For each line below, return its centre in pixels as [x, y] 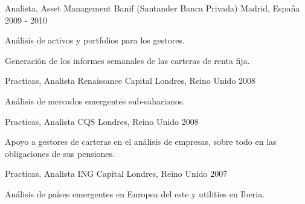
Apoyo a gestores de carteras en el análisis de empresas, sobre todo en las [141, 142]
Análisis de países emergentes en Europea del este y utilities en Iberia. [135, 193]
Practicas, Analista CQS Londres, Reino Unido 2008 [102, 121]
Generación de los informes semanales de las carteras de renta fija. [127, 60]
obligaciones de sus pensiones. [60, 153]
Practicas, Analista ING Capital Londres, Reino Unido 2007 [116, 174]
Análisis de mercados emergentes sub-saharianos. [95, 100]
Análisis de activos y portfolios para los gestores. [95, 40]
